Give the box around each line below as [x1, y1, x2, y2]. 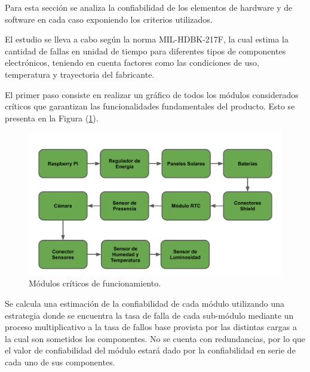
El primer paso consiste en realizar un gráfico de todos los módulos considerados [5, 88, 299, 100]
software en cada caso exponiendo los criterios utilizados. [5, 13, 213, 25]
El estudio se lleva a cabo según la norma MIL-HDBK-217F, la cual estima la [5, 33, 288, 45]
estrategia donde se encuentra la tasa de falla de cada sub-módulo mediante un [5, 309, 294, 321]
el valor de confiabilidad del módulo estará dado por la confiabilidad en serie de [5, 344, 296, 356]
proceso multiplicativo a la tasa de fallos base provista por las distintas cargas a [5, 321, 297, 333]
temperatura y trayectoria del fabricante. [5, 68, 155, 80]
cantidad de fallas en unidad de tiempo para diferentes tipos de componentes [5, 44, 286, 57]
